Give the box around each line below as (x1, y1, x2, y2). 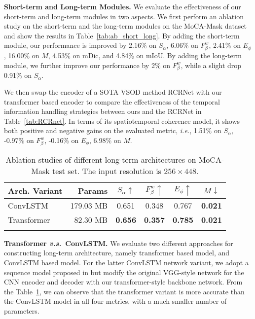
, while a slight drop (181, 60, 242, 70)
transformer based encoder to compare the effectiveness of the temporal (4, 96, 220, 106)
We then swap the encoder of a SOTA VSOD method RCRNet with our (4, 87, 222, 97)
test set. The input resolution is (52, 165, 161, 177)
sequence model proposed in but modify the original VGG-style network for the (4, 267, 244, 277)
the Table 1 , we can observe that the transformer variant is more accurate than (4, 286, 245, 296)
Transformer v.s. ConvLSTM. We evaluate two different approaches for (4, 238, 233, 248)
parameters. (4, 305, 39, 316)
